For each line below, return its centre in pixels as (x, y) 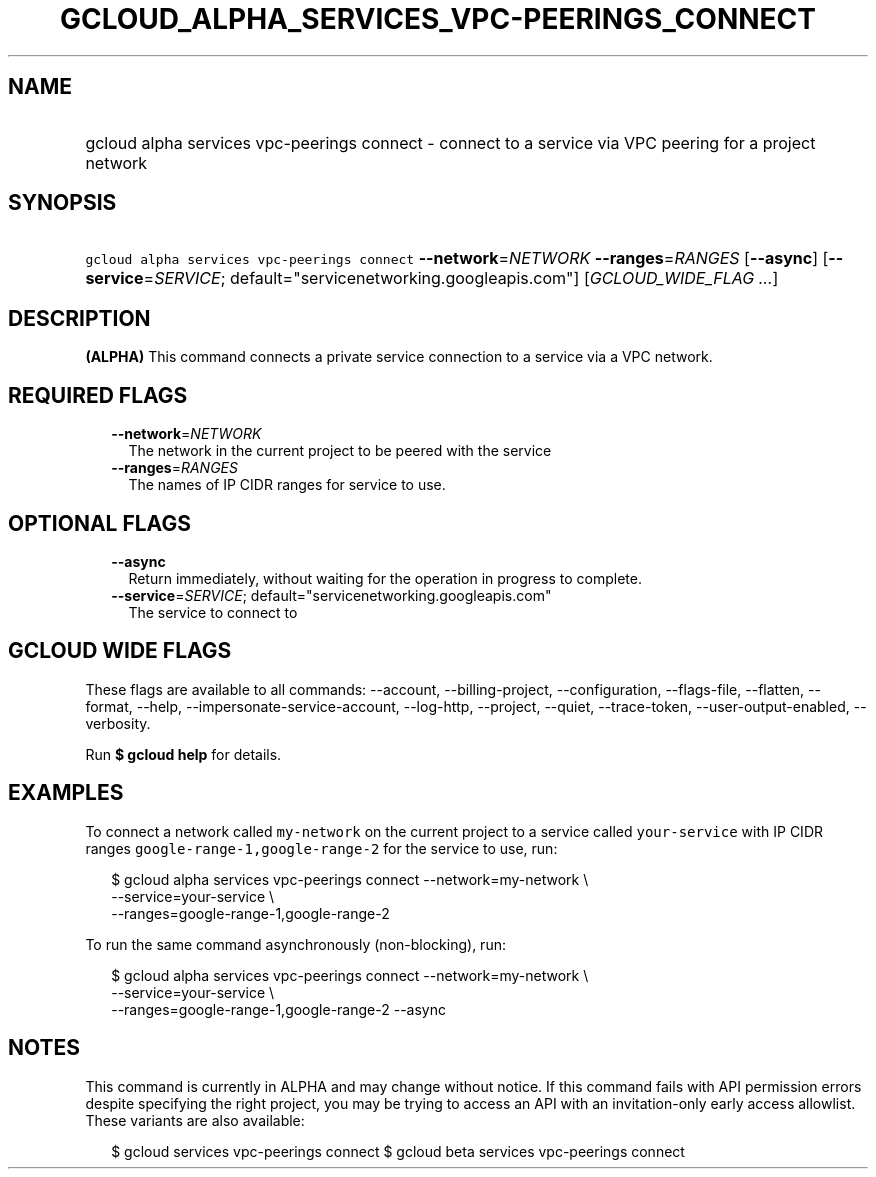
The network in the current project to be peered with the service (340, 451)
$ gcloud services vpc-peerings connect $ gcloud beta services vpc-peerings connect (398, 1151)
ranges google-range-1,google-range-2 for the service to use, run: (321, 848)
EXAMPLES (66, 793)
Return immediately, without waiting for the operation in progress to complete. (385, 578)
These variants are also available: (195, 1120)
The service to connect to (213, 612)
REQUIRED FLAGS (98, 395)
